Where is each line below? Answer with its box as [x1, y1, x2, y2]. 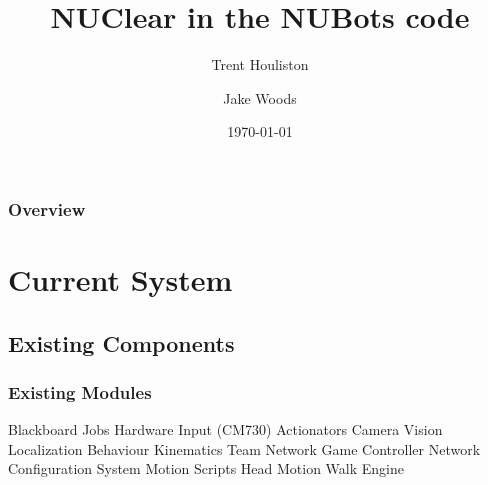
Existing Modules [8, 379, 152, 404]
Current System [8, 259, 233, 300]
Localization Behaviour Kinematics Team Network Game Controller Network [8, 438, 481, 459]
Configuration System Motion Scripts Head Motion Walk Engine [8, 458, 404, 479]
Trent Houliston [211, 54, 309, 75]
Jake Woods [223, 87, 297, 108]
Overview [8, 196, 86, 221]
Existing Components [8, 327, 235, 358]
